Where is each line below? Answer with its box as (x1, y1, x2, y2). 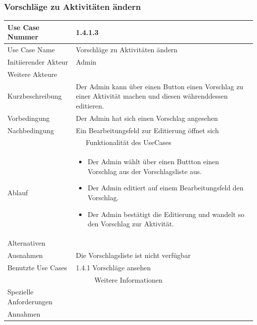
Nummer (7, 32, 39, 42)
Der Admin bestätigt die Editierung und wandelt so (87, 209, 245, 219)
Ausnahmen (7, 250, 43, 260)
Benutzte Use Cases (7, 262, 67, 272)
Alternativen (7, 238, 45, 248)
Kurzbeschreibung (7, 91, 62, 101)
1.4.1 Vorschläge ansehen (76, 262, 151, 272)
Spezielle (7, 287, 34, 297)
